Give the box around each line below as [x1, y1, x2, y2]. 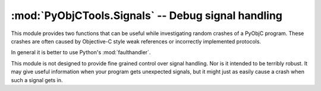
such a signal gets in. [11, 76, 63, 83]
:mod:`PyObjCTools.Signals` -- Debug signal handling [11, 9, 282, 22]
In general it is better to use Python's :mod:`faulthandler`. [11, 49, 151, 56]
